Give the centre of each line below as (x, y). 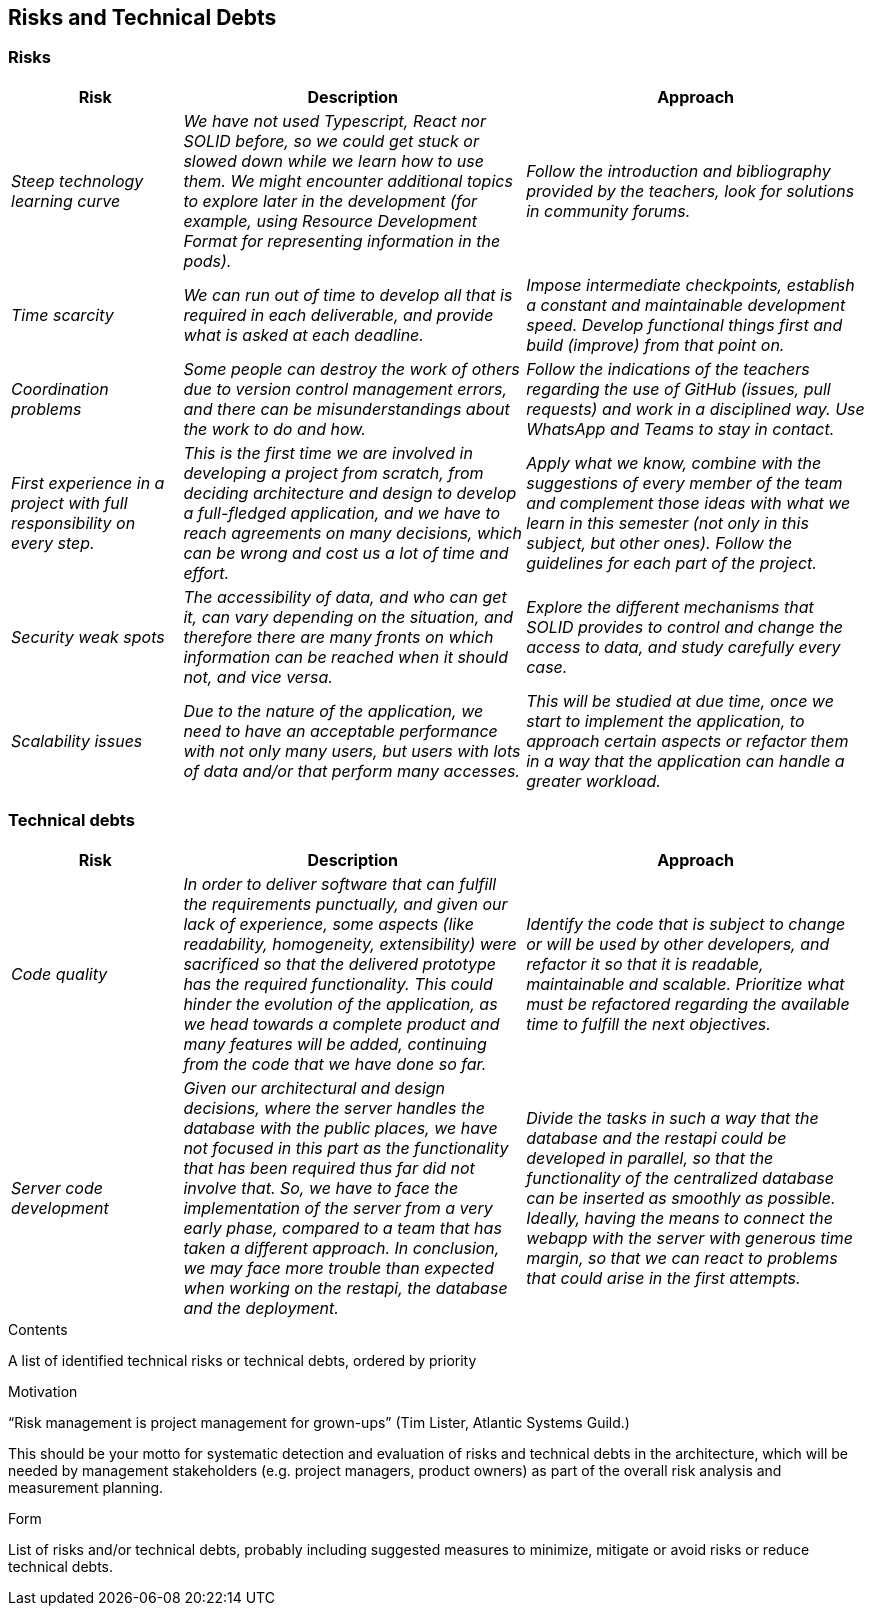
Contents (38, 1329)
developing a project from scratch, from (333, 472)
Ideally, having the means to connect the (679, 1217)
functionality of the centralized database (680, 1177)
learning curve (66, 200)
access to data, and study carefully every (683, 646)
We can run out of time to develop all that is (348, 294)
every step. (53, 542)
